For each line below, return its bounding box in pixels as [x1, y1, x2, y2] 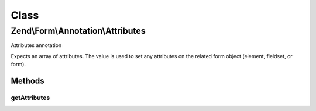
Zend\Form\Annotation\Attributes [11, 26, 146, 36]
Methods [11, 76, 44, 85]
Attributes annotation [11, 42, 62, 49]
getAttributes [11, 94, 50, 102]
